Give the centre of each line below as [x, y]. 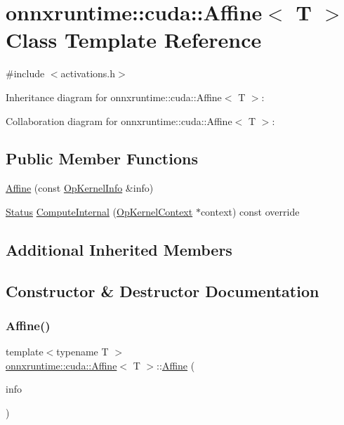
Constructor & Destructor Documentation [163, 290]
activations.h [88, 73]
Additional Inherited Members [119, 249]
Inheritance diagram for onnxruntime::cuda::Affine [114, 97]
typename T [82, 352]
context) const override [250, 211]
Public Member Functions [102, 158]
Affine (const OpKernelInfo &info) [80, 188]
